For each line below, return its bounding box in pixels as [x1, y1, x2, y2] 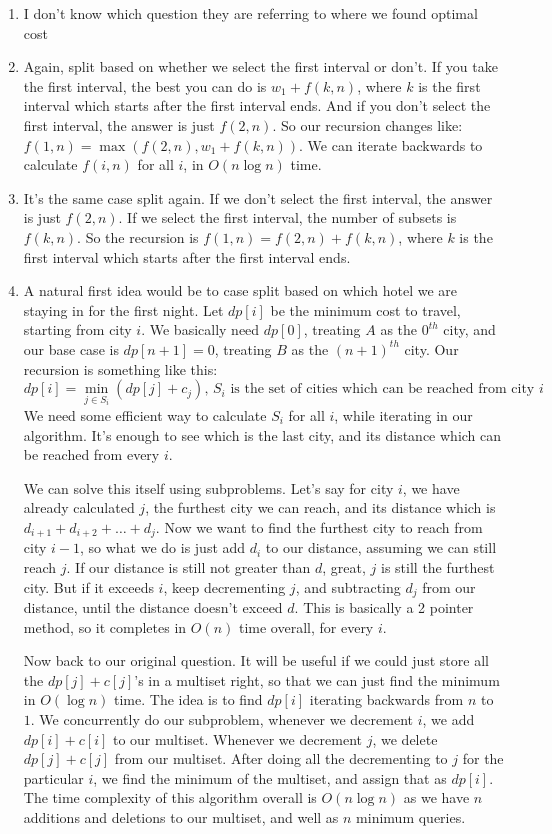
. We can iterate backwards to [299, 134, 483, 155]
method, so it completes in [23, 616, 187, 637]
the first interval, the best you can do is [23, 75, 267, 96]
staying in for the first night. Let [23, 299, 224, 320]
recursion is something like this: [23, 358, 218, 379]
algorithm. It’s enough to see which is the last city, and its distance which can [23, 424, 502, 445]
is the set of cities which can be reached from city [230, 382, 535, 397]
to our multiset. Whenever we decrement [112, 728, 363, 749]
